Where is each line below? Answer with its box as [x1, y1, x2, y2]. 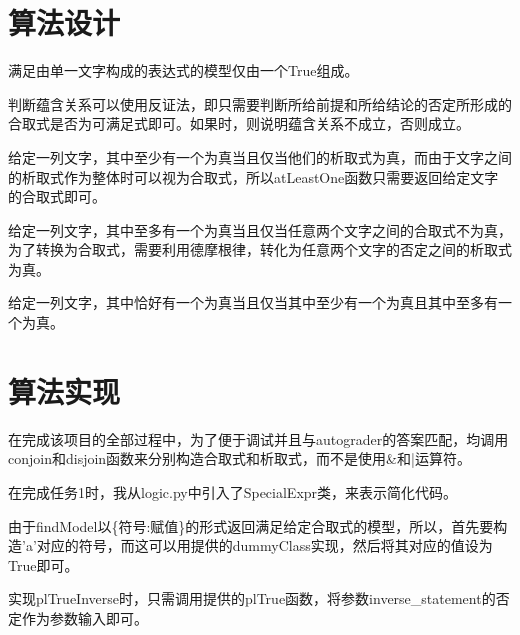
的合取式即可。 [8, 186, 106, 207]
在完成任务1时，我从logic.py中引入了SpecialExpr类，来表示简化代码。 [8, 481, 458, 502]
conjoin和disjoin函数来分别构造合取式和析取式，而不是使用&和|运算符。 [8, 448, 471, 469]
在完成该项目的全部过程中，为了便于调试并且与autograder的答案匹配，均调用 [8, 428, 509, 449]
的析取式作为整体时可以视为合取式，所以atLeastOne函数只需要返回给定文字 [8, 166, 499, 187]
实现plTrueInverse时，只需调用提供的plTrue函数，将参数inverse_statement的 [8, 588, 496, 609]
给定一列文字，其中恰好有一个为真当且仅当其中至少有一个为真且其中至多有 [8, 292, 498, 313]
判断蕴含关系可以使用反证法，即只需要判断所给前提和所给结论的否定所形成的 [8, 93, 512, 114]
